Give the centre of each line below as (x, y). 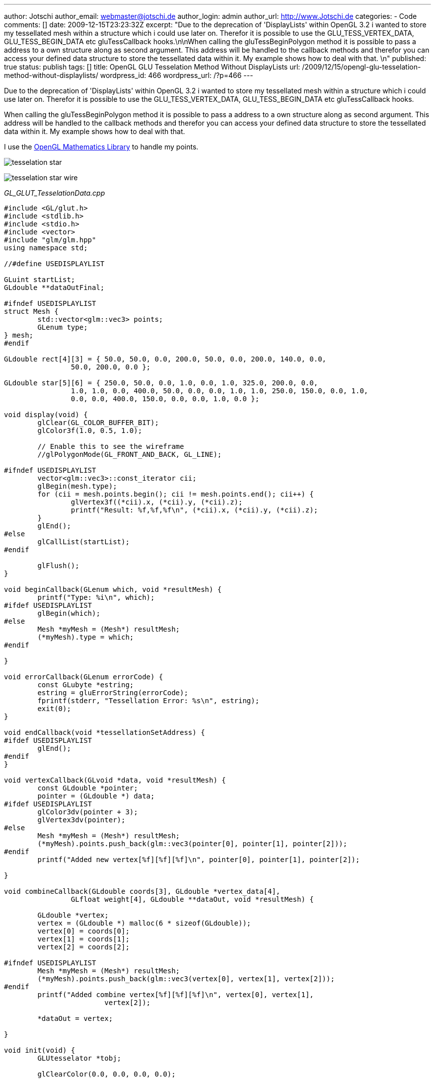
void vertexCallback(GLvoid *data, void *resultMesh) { (115, 780)
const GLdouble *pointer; (88, 788)
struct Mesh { (31, 311)
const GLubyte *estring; (86, 685)
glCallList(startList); (83, 542)
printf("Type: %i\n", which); (96, 597)
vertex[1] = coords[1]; (83, 939)
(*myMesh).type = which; (86, 637)
